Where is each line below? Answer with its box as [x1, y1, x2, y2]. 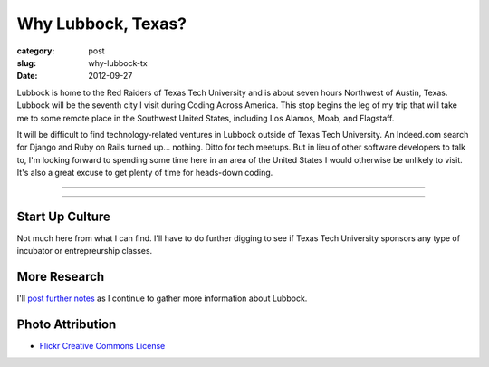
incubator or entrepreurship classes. [16, 246, 153, 256]
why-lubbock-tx [88, 57, 149, 68]
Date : [16, 71, 38, 82]
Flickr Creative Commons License [39, 341, 166, 352]
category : [16, 45, 55, 56]
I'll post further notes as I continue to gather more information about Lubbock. [16, 293, 308, 304]
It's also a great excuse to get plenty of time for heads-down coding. [16, 168, 273, 179]
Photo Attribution [16, 317, 117, 333]
